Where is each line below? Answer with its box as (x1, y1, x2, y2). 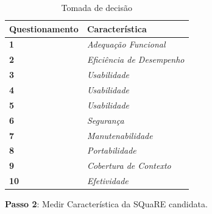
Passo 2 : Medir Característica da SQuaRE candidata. (5, 198, 208, 210)
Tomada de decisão (61, 1, 132, 13)
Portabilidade (87, 144, 136, 157)
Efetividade (87, 174, 129, 187)
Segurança (87, 113, 124, 126)
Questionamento (9, 22, 79, 35)
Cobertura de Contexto (87, 159, 171, 172)
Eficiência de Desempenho (87, 53, 185, 66)
